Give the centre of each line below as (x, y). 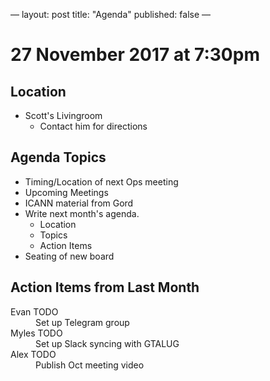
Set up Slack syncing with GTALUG (107, 343)
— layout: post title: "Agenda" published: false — (111, 14)
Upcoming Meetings (66, 192)
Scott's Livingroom (63, 115)
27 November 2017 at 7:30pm (135, 55)
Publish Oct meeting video (90, 365)
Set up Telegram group (82, 322)
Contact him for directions (93, 126)
